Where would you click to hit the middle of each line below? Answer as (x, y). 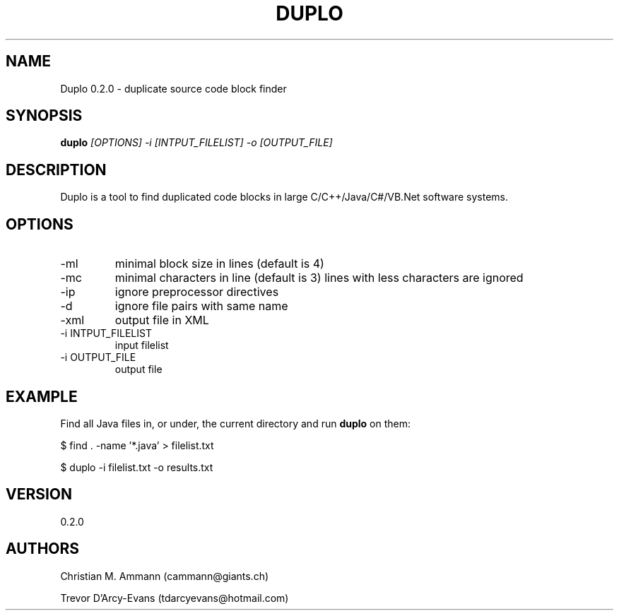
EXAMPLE (42, 396)
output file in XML (162, 320)
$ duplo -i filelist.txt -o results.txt (137, 467)
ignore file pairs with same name (201, 306)
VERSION (39, 494)
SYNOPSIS (44, 116)
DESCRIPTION (56, 170)
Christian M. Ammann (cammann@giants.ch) (165, 576)
